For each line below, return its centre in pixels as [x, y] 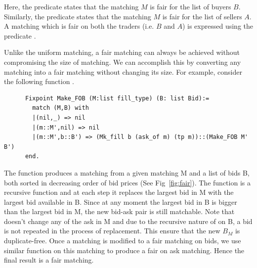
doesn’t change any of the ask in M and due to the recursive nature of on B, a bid [128, 221]
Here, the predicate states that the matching [71, 6]
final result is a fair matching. [49, 260]
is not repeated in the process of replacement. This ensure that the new [112, 231]
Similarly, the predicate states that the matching [78, 16]
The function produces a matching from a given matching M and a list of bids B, [127, 172]
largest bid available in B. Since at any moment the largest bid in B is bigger [121, 201]
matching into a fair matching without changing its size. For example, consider [123, 71]
